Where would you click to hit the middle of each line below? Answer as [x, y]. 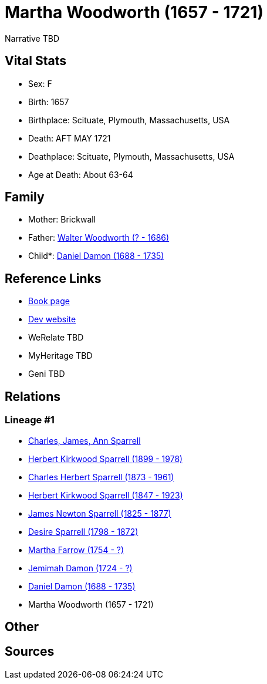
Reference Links [53, 278]
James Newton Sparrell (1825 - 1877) [100, 513]
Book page [49, 301]
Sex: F [40, 83]
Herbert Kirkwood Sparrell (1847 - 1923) [106, 495]
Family [25, 197]
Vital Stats [36, 61]
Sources [30, 652]
